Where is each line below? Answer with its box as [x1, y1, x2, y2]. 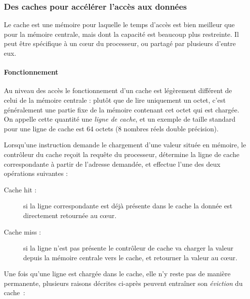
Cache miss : [4, 226, 41, 236]
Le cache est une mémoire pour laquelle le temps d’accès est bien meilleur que [4, 19, 235, 30]
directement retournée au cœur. [23, 210, 117, 220]
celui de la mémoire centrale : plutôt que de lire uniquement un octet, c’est [4, 94, 226, 105]
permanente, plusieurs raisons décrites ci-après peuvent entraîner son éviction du [4, 278, 243, 288]
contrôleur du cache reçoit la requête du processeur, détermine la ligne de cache [4, 149, 239, 159]
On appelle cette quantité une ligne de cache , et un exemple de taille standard [4, 114, 235, 124]
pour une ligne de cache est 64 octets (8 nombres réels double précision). [4, 123, 219, 133]
